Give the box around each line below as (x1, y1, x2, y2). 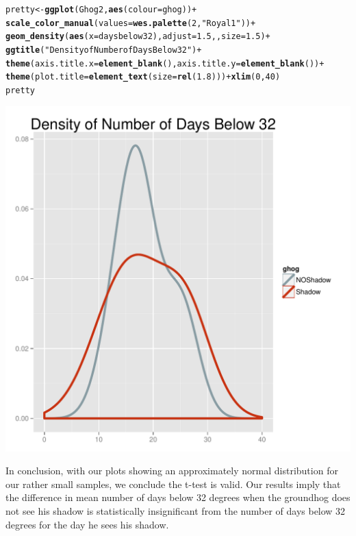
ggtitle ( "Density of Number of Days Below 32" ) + (5, 45, 202, 55)
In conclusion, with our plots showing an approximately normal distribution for (5, 463, 338, 478)
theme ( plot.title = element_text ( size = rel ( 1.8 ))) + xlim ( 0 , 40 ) (5, 72, 281, 82)
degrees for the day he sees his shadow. (5, 517, 169, 531)
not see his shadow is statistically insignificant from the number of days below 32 (5, 503, 346, 517)
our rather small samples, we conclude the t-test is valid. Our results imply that (5, 476, 341, 491)
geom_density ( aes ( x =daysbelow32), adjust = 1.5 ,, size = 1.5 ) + (5, 32, 270, 42)
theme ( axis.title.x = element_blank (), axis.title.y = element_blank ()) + (5, 58, 325, 69)
